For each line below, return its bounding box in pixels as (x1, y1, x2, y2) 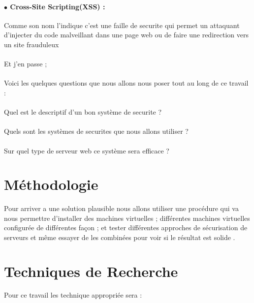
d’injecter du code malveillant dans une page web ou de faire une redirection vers (4, 30, 249, 40)
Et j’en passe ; (4, 59, 47, 69)
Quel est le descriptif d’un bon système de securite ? (4, 107, 162, 117)
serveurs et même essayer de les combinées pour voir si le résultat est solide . (4, 232, 235, 242)
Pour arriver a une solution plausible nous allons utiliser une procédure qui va (4, 203, 239, 213)
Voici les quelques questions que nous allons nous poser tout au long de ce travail (4, 78, 249, 88)
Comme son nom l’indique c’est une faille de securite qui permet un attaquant (4, 20, 240, 30)
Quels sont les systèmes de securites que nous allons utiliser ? (4, 126, 189, 136)
